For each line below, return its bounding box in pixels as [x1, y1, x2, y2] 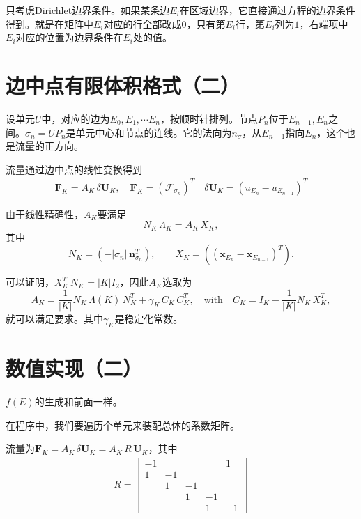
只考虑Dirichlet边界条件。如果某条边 [6, 3, 170, 17]
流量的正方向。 [15, 139, 84, 153]
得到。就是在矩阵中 [6, 16, 93, 31]
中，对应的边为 [41, 111, 110, 125]
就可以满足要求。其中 [6, 311, 103, 326]
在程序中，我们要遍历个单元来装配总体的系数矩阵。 [6, 417, 240, 432]
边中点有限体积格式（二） [6, 70, 240, 99]
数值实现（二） [6, 354, 143, 382]
